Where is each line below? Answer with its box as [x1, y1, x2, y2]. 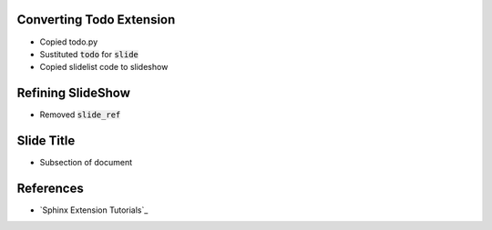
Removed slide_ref [39, 109, 121, 120]
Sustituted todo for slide [39, 48, 138, 59]
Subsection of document [39, 157, 132, 168]
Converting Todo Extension [16, 12, 176, 27]
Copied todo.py [39, 36, 98, 47]
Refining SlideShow [16, 85, 131, 101]
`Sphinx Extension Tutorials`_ [39, 205, 149, 215]
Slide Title [16, 133, 76, 149]
